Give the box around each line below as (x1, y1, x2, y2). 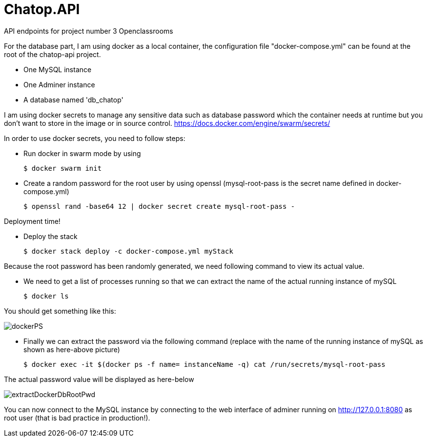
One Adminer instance (23, 80, 95, 89)
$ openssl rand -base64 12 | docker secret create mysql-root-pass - (23, 202, 295, 210)
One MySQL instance (23, 65, 92, 74)
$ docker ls (23, 292, 69, 300)
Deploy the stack (23, 232, 78, 241)
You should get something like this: (4, 306, 116, 315)
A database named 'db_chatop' (23, 95, 123, 104)
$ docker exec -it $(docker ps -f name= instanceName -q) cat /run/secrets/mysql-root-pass (23, 360, 386, 368)
